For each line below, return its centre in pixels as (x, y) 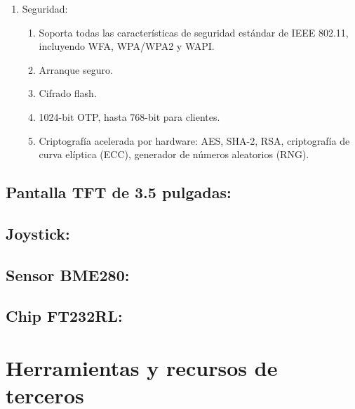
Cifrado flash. (68, 93)
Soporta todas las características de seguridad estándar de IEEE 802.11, (194, 32)
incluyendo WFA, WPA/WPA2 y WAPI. (127, 46)
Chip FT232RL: (64, 316)
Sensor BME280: (68, 274)
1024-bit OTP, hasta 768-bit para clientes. (129, 116)
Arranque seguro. (76, 69)
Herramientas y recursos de (142, 368)
